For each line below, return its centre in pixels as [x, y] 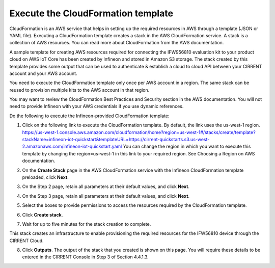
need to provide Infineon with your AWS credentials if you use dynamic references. [97, 106]
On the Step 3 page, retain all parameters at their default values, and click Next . [106, 196]
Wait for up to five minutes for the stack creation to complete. [87, 224]
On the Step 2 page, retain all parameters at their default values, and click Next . [106, 186]
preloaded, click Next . [45, 177]
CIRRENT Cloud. [26, 240]
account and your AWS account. [43, 73]
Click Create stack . [43, 215]
